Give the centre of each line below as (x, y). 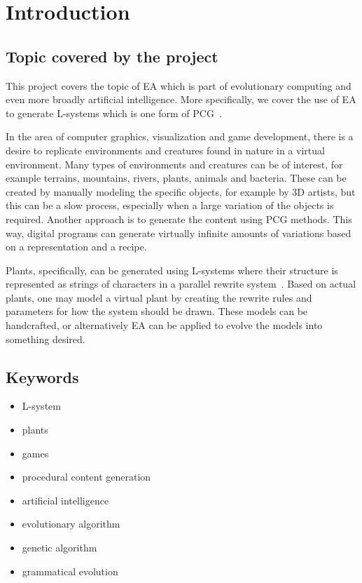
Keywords (42, 376)
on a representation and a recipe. (76, 247)
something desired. (46, 339)
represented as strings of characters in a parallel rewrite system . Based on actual (181, 284)
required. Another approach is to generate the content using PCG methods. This (179, 219)
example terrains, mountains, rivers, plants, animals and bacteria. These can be (176, 178)
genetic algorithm (60, 548)
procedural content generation (86, 477)
